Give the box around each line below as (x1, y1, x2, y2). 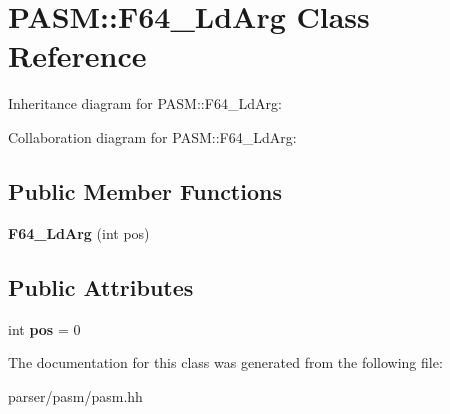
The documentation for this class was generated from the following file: (8, 352, 443, 373)
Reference (8, 35, 147, 76)
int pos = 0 (8, 318, 81, 339)
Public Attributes (8, 271, 194, 302)
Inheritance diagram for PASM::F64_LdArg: (8, 93, 282, 114)
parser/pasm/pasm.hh (8, 385, 143, 406)
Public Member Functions (8, 175, 282, 206)
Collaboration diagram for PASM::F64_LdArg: (8, 126, 297, 147)
